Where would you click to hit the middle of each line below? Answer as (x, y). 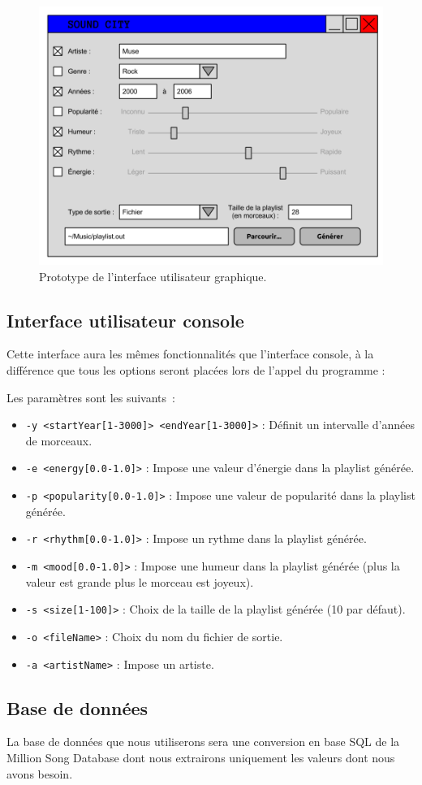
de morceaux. (59, 440)
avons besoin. (40, 773)
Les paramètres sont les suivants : (91, 397)
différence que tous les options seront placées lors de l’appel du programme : (196, 369)
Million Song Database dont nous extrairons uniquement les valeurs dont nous (201, 757)
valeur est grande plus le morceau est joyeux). (140, 581)
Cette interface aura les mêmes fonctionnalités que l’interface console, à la (190, 354)
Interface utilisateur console (125, 320)
